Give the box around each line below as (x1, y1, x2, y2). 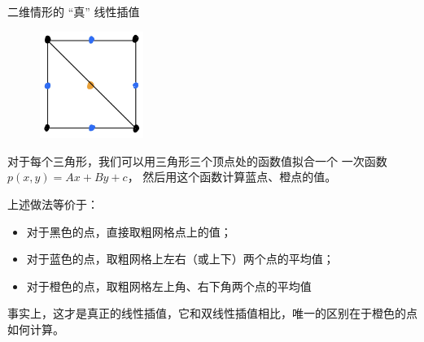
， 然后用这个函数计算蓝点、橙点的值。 (127, 168, 337, 185)
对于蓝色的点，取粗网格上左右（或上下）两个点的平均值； (26, 250, 334, 267)
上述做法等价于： (7, 195, 98, 212)
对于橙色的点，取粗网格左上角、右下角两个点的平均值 (26, 277, 312, 294)
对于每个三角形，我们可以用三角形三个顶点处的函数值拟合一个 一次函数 (7, 152, 387, 169)
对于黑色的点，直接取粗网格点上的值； (26, 223, 232, 240)
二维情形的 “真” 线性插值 (7, 3, 140, 19)
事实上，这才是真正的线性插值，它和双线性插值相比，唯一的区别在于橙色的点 (7, 305, 417, 322)
